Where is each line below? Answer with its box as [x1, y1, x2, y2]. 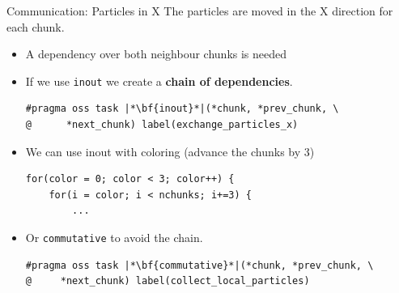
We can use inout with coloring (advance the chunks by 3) [25, 142, 315, 159]
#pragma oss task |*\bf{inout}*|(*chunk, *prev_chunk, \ [25, 103, 339, 115]
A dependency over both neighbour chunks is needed [25, 45, 287, 62]
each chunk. [6, 18, 65, 35]
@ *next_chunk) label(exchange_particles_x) [25, 119, 299, 131]
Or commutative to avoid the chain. [25, 229, 203, 245]
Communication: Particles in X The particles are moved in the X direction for [6, 2, 393, 19]
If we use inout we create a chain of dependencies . [25, 72, 293, 89]
